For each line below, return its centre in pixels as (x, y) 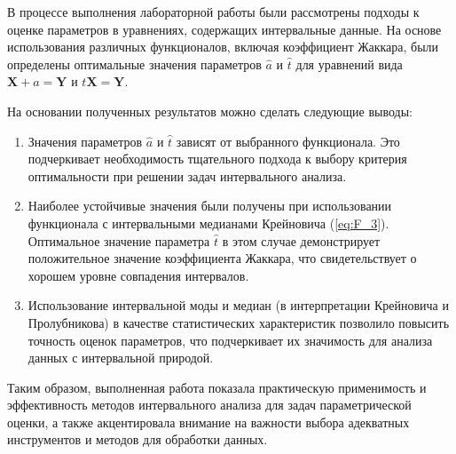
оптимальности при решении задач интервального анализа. (187, 175)
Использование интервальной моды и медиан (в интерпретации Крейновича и (238, 305)
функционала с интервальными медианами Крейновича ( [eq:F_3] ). (208, 223)
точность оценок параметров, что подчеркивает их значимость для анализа (230, 340)
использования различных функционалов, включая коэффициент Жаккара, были (223, 47)
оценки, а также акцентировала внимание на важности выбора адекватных (208, 422)
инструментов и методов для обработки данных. (138, 439)
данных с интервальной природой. (121, 358)
